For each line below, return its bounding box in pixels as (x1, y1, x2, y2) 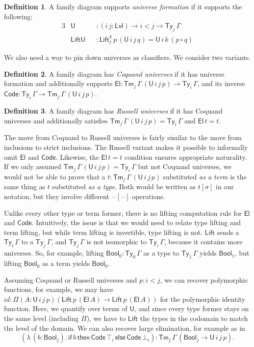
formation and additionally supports (4, 78, 113, 88)
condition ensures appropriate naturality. (125, 151, 247, 162)
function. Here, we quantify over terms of (4, 303, 127, 314)
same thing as (4, 181, 46, 192)
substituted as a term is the (163, 172, 247, 182)
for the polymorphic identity (160, 293, 245, 304)
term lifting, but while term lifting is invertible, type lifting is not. (4, 227, 203, 237)
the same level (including (4, 313, 79, 323)
